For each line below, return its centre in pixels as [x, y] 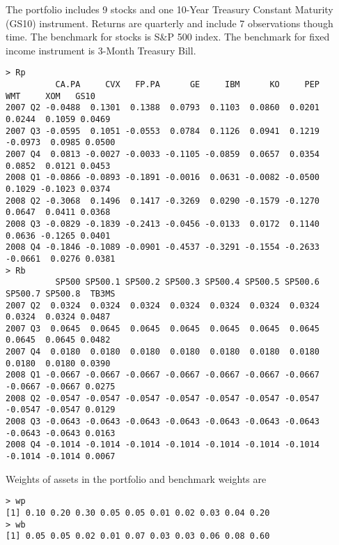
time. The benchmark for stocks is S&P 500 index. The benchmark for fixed [168, 37]
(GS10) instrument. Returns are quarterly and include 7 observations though [169, 23]
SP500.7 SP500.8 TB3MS [61, 293]
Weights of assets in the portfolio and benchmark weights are [136, 478]
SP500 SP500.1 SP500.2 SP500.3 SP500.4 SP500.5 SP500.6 [188, 282]
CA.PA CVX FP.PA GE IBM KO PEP [188, 85]
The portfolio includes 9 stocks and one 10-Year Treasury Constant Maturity [169, 9]
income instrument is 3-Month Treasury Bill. [101, 50]
